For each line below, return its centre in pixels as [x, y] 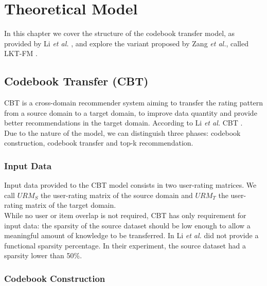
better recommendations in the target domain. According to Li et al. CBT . [123, 123]
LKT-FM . [21, 53]
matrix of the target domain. [71, 205]
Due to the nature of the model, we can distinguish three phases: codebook [122, 132]
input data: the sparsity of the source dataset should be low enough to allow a [127, 225]
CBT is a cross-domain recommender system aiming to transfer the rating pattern [133, 103]
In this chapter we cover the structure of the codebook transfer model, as [120, 33]
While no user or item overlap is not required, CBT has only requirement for [125, 215]
